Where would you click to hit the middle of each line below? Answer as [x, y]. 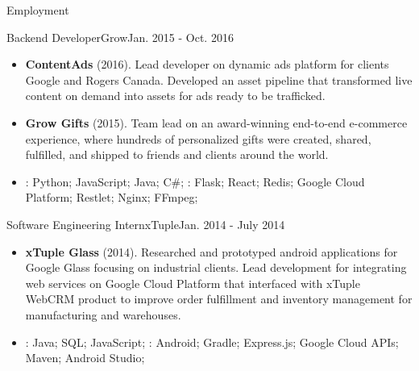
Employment [38, 10]
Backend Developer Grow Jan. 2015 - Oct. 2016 [120, 37]
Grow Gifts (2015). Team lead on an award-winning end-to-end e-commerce [216, 122]
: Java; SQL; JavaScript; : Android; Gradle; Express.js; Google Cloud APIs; [212, 342]
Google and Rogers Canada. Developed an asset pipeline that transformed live [219, 79]
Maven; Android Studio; [85, 358]
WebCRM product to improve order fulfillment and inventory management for [219, 299]
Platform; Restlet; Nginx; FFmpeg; [112, 197]
